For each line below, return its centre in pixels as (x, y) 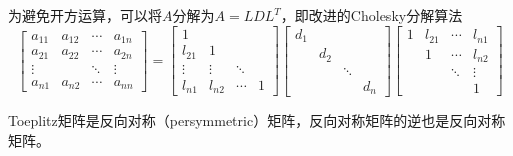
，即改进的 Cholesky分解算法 (371, 15)
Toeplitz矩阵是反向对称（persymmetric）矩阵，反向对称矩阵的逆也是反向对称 (257, 120)
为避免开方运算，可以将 (85, 15)
